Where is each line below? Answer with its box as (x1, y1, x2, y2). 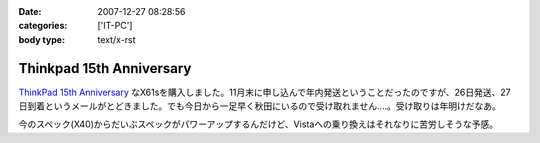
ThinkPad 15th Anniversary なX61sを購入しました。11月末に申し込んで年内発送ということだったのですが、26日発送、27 (18, 86, 511, 98)
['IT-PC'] (97, 20, 133, 32)
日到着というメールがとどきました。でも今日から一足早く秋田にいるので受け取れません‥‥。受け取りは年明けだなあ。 (18, 100, 502, 112)
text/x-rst (97, 33, 136, 45)
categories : (18, 20, 68, 32)
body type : (18, 33, 65, 45)
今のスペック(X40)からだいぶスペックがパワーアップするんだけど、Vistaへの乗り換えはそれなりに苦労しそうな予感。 (18, 118, 499, 130)
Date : (18, 6, 42, 17)
